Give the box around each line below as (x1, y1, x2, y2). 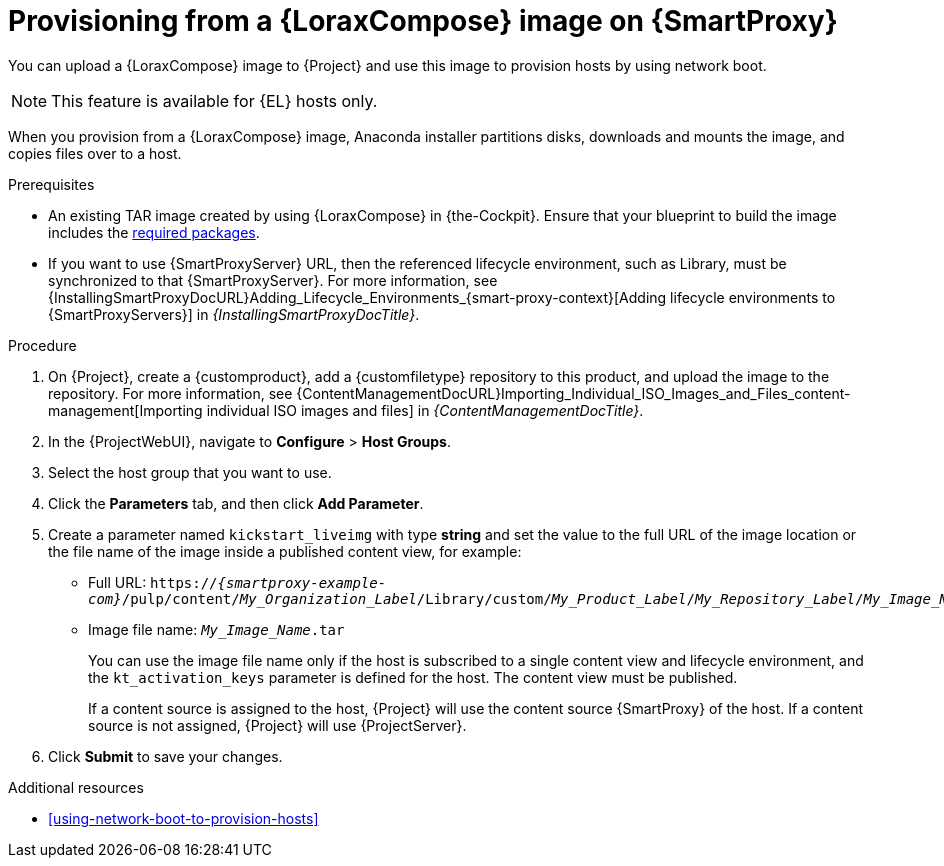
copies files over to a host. (8, 144, 182, 162)
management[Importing (48, 401, 203, 419)
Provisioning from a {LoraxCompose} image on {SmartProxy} (8, 4, 838, 38)
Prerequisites (8, 175, 95, 193)
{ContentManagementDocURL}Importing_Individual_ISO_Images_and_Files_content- (296, 384, 851, 402)
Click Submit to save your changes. (48, 747, 283, 765)
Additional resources (8, 778, 144, 796)
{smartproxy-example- (217, 574, 387, 591)
